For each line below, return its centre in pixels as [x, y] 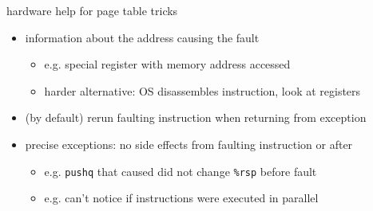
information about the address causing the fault [142, 37]
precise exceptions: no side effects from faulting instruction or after [189, 144]
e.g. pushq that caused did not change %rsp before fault [181, 171]
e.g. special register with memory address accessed [167, 64]
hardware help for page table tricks [92, 10]
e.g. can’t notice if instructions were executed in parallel [181, 198]
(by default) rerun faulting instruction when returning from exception [196, 117]
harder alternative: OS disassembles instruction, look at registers [202, 90]
